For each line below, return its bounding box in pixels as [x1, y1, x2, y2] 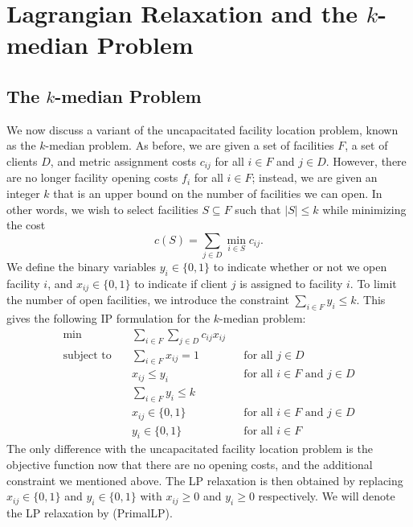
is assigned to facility [239, 274, 343, 291]
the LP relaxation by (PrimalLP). [6, 504, 173, 521]
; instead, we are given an [251, 169, 378, 186]
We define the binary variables [6, 258, 157, 275]
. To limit [350, 274, 397, 291]
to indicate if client [134, 274, 228, 291]
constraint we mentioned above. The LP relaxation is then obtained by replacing [6, 471, 403, 488]
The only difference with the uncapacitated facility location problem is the [6, 440, 373, 457]
